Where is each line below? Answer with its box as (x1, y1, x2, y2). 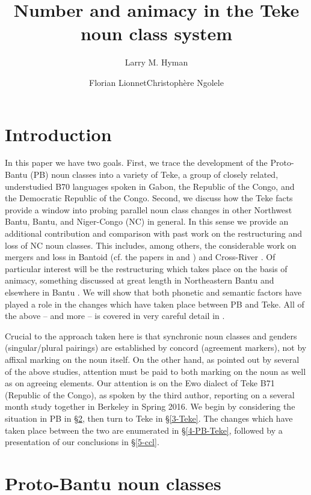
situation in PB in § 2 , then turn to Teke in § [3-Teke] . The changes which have (5, 411, 293, 424)
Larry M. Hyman (125, 56, 188, 68)
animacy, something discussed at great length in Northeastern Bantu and (5, 274, 274, 287)
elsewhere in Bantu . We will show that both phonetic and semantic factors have (5, 285, 302, 298)
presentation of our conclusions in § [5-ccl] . (5, 436, 159, 448)
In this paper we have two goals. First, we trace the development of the (5, 156, 268, 169)
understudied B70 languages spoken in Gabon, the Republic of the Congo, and (5, 180, 295, 192)
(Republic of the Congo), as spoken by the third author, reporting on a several (5, 388, 295, 401)
